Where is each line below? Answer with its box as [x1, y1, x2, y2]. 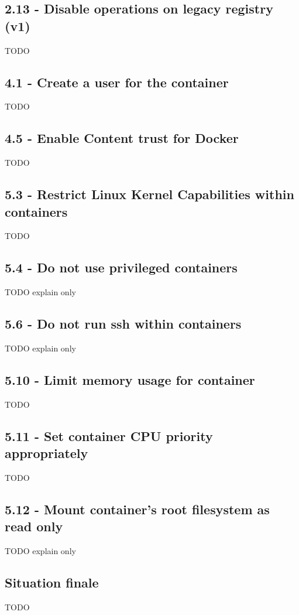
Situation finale [5, 573, 99, 592]
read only [5, 517, 63, 535]
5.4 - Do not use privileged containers [5, 258, 238, 276]
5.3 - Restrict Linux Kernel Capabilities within [5, 185, 294, 203]
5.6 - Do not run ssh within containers [5, 315, 242, 333]
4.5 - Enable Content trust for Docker [5, 129, 239, 147]
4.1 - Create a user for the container [5, 73, 229, 91]
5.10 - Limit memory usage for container [5, 370, 255, 388]
